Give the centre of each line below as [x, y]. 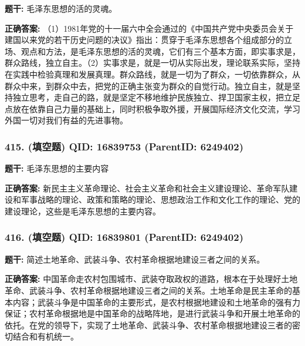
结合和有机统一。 [45, 336]
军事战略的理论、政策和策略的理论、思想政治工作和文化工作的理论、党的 [160, 199]
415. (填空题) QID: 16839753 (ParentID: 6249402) [124, 146]
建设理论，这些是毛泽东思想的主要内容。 [83, 211]
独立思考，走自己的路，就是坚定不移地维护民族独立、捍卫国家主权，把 [148, 97]
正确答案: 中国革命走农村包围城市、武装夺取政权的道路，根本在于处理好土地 [151, 279]
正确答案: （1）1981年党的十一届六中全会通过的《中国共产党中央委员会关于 [149, 28]
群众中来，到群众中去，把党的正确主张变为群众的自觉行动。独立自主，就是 [148, 85]
